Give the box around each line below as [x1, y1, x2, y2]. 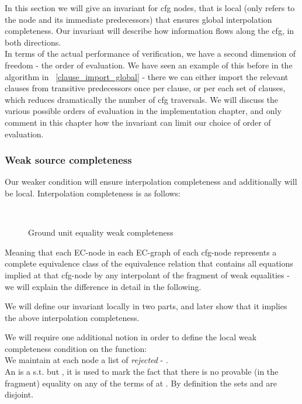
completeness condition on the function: [5, 342, 147, 354]
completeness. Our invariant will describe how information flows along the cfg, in [5, 25, 294, 37]
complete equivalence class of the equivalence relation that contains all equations [5, 257, 293, 270]
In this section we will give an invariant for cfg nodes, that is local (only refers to [5, 2, 295, 13]
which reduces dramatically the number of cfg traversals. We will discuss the [5, 93, 279, 105]
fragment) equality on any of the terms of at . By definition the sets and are [5, 377, 277, 389]
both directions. [5, 36, 61, 48]
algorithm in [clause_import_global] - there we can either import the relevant [5, 70, 289, 82]
